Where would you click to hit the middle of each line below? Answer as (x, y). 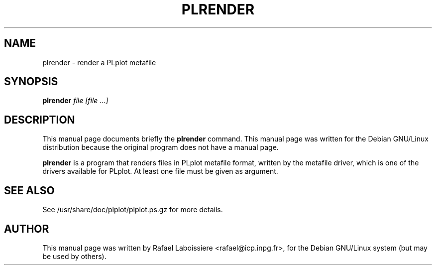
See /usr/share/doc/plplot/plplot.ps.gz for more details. (133, 210)
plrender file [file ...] (75, 101)
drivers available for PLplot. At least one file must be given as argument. (160, 171)
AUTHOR (27, 229)
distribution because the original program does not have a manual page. (161, 147)
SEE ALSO (29, 190)
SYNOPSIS (31, 82)
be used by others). (74, 256)
